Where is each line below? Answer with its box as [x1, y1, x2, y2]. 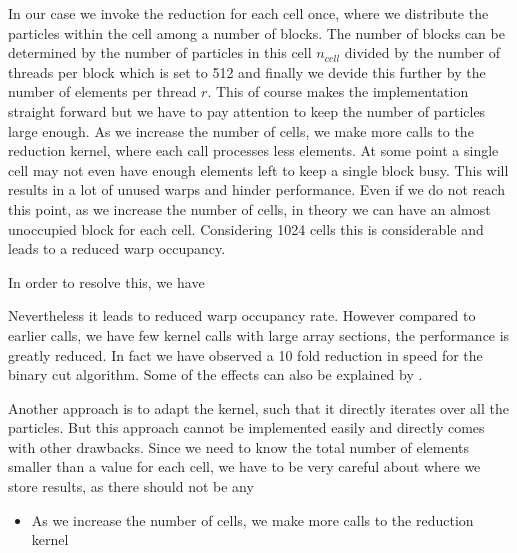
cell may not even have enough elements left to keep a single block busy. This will [8, 159, 509, 180]
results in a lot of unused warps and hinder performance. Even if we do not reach [8, 179, 505, 200]
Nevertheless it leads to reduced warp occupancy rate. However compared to [8, 305, 476, 326]
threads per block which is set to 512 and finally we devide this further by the [8, 61, 486, 82]
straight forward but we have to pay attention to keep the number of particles [8, 100, 486, 121]
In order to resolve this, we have [8, 271, 205, 292]
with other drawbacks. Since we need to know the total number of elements [8, 436, 470, 457]
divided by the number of [344, 42, 501, 63]
